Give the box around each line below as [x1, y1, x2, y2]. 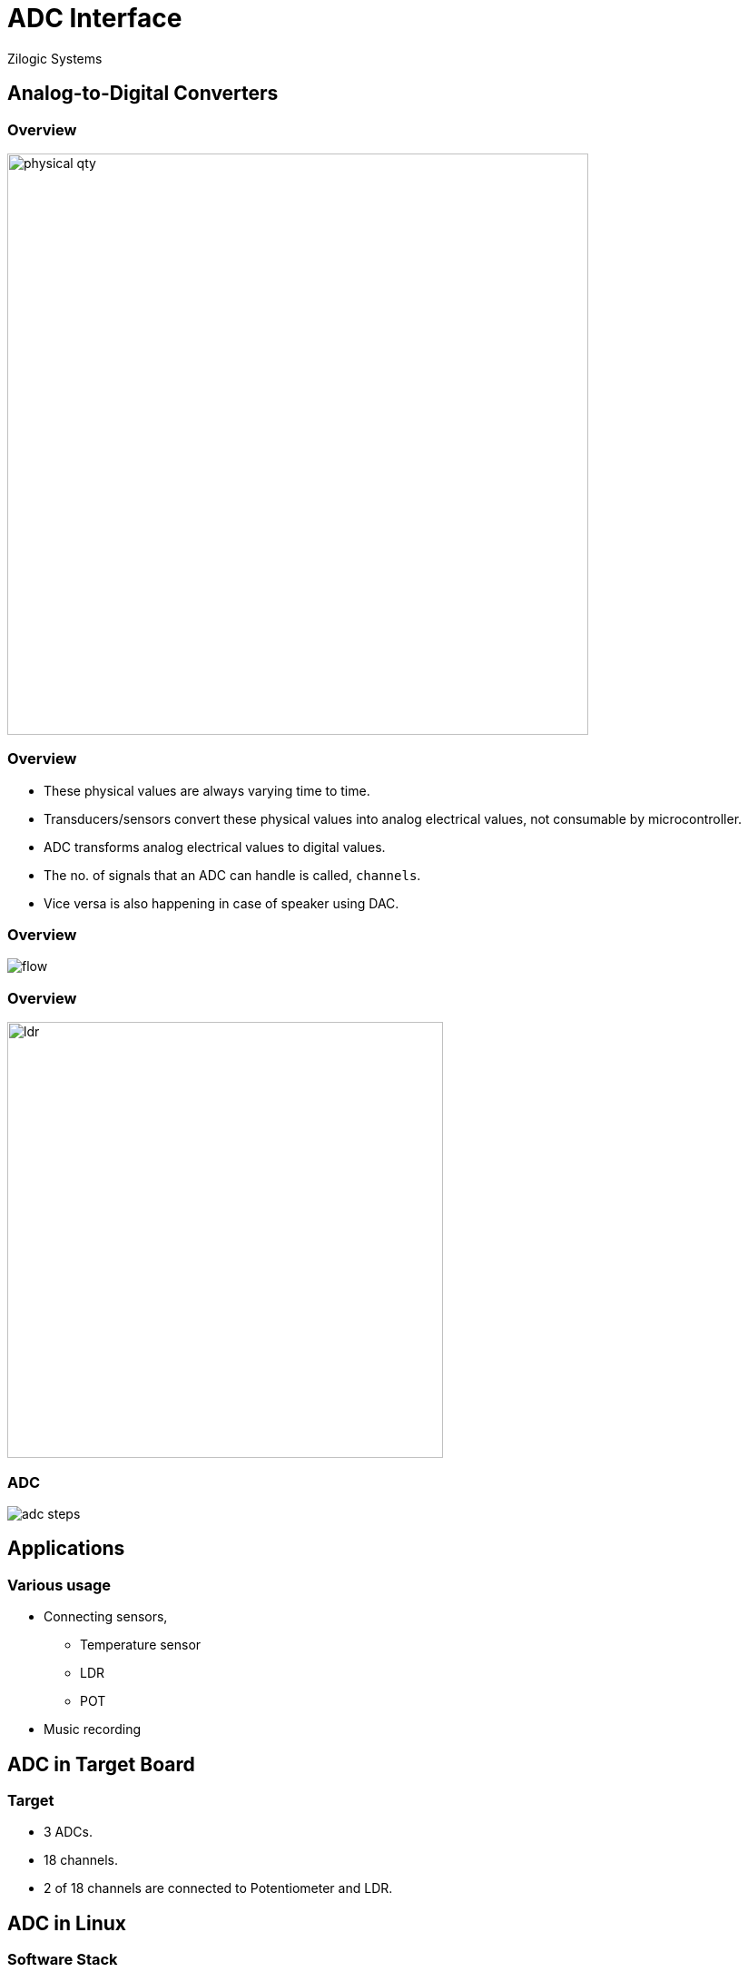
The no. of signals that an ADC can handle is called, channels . [44, 867, 421, 883]
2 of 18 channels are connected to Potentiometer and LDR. [44, 1880, 393, 1897]
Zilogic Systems [7, 50, 103, 66]
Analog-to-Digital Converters [7, 82, 279, 105]
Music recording [44, 1721, 142, 1738]
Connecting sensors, [44, 1609, 168, 1625]
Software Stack [7, 1950, 118, 1969]
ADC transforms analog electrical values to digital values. [44, 838, 386, 855]
